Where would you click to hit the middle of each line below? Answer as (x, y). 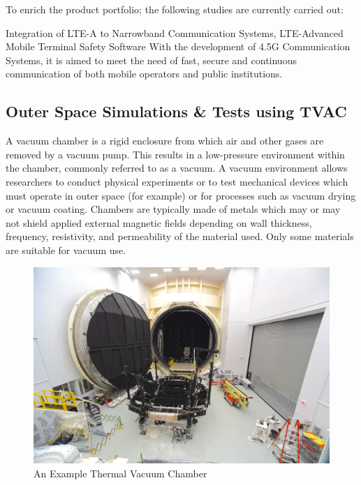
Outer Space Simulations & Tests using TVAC (176, 111)
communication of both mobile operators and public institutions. (144, 74)
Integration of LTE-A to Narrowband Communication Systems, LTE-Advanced (175, 32)
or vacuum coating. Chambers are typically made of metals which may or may (173, 209)
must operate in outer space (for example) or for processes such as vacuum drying (181, 195)
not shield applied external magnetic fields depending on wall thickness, (159, 222)
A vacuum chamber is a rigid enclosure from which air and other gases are (165, 141)
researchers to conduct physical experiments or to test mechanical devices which (177, 181)
